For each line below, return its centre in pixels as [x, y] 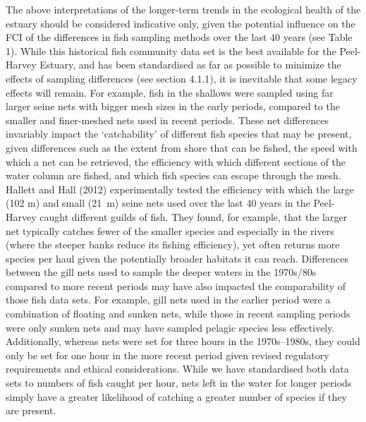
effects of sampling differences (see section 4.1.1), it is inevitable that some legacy [182, 78]
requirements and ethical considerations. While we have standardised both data [177, 369]
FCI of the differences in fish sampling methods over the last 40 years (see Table [179, 37]
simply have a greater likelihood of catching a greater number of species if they [176, 396]
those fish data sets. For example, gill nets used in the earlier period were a [168, 300]
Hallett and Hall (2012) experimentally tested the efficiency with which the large [180, 189]
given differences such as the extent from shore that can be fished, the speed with [182, 147]
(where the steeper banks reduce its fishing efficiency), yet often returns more [173, 245]
